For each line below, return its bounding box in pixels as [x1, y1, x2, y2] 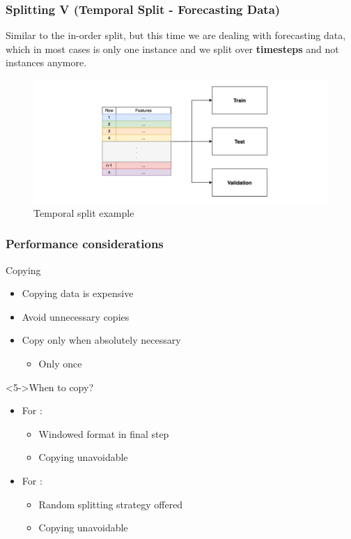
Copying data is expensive [22, 286, 134, 301]
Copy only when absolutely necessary [22, 333, 181, 347]
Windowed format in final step [38, 426, 169, 441]
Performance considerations [6, 235, 164, 252]
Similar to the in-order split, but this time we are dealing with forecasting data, [6, 28, 346, 43]
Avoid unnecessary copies [22, 309, 130, 324]
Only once [38, 356, 82, 370]
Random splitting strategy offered [38, 496, 183, 511]
